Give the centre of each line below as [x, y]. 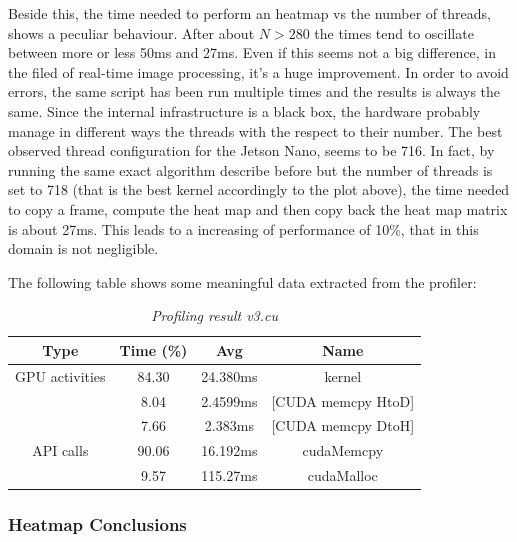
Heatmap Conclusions [97, 524]
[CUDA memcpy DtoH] [343, 425]
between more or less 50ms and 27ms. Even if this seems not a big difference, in [252, 52]
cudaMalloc [342, 475]
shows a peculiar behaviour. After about [131, 32]
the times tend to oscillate [394, 32]
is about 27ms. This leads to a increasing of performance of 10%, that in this [243, 228]
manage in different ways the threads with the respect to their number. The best [255, 130]
